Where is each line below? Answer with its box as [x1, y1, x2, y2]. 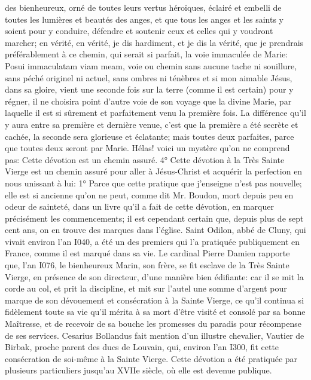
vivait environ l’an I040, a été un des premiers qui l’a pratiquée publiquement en [5, 235, 300, 247]
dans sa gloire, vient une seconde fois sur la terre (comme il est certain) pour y [5, 83, 294, 96]
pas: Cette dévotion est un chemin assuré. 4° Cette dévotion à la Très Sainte [5, 153, 285, 166]
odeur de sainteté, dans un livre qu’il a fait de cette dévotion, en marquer [5, 200, 274, 213]
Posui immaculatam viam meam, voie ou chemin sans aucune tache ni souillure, [5, 59, 297, 72]
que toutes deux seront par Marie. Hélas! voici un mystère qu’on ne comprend [5, 142, 290, 154]
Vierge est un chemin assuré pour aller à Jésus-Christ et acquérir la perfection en [5, 165, 303, 177]
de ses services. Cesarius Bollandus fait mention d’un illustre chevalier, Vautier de [5, 329, 304, 341]
